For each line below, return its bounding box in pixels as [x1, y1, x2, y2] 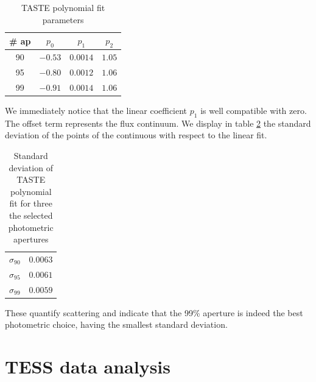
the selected [9, 208, 53, 221]
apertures [13, 233, 49, 246]
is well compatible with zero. [200, 104, 307, 117]
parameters [42, 13, 84, 26]
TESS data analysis [5, 354, 170, 379]
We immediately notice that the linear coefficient [5, 104, 188, 117]
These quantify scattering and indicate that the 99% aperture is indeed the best [5, 306, 303, 319]
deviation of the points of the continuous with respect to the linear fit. [5, 129, 267, 141]
